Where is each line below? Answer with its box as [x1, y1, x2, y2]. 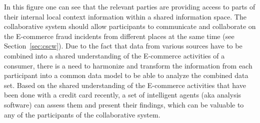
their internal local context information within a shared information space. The [4, 11, 246, 21]
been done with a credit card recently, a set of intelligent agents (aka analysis [4, 89, 241, 100]
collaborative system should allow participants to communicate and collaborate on [4, 21, 256, 31]
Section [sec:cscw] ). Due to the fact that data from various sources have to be [4, 40, 242, 51]
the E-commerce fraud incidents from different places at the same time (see [4, 30, 234, 41]
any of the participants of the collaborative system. [4, 109, 160, 119]
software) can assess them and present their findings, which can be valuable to [4, 99, 244, 109]
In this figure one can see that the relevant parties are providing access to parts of [4, 1, 255, 11]
